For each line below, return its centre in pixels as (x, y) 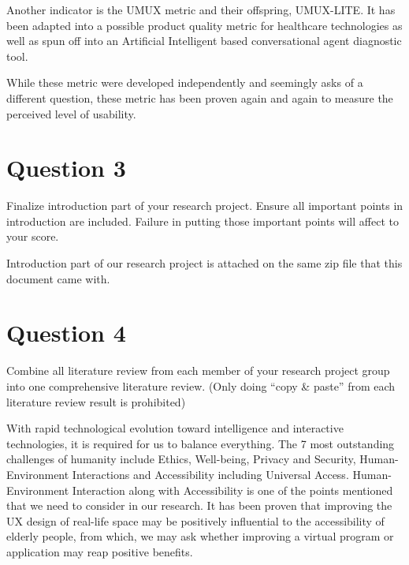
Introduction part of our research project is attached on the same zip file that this (204, 263)
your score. (33, 236)
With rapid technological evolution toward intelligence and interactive (175, 428)
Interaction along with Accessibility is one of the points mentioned (232, 490)
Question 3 (66, 168)
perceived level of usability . (71, 113)
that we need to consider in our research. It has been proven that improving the (199, 505)
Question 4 (66, 333)
